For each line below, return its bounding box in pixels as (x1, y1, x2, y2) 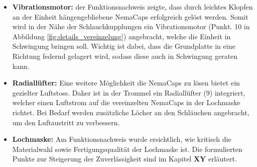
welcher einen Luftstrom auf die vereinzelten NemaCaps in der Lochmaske (12, 97, 240, 108)
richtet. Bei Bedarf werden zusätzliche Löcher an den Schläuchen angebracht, (12, 107, 249, 117)
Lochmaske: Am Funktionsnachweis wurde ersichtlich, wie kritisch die (12, 134, 231, 144)
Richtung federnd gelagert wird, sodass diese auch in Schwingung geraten (12, 50, 238, 61)
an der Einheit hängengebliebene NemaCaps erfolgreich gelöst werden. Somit (12, 11, 248, 22)
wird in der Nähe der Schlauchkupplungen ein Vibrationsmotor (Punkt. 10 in (12, 21, 250, 32)
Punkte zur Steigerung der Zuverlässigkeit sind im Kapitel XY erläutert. (12, 153, 237, 164)
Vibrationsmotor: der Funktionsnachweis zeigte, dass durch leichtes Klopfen (12, 2, 253, 12)
